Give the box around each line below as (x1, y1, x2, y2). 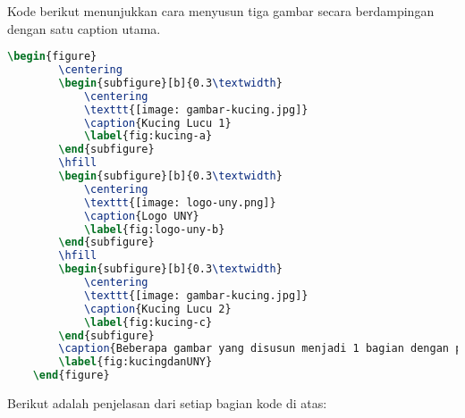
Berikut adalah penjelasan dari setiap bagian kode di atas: (7, 394, 327, 413)
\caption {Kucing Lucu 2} (83, 302, 232, 315)
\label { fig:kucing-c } (83, 315, 213, 329)
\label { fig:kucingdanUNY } (58, 355, 213, 369)
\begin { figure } (7, 50, 97, 63)
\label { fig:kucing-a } (83, 130, 213, 143)
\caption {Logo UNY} (83, 209, 199, 222)
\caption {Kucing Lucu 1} (83, 116, 232, 130)
